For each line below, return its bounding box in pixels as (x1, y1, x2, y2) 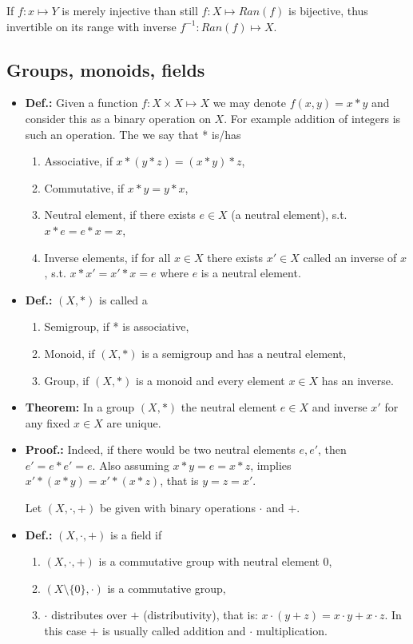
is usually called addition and (102, 622, 246, 639)
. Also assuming (92, 456, 169, 473)
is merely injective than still (62, 2, 198, 18)
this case (44, 622, 86, 639)
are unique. (106, 414, 161, 431)
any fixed (25, 414, 70, 431)
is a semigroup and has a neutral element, (141, 344, 347, 361)
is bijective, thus (288, 2, 368, 18)
